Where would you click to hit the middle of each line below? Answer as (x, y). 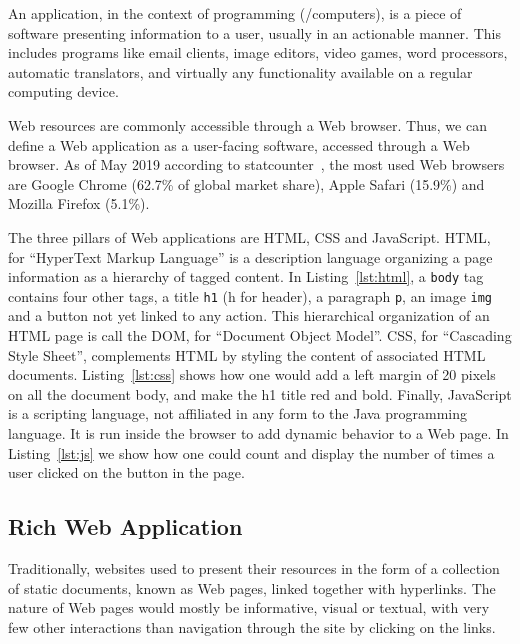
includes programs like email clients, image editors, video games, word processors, (258, 52)
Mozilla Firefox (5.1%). (79, 203)
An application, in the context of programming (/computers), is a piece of (235, 13)
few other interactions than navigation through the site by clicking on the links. (252, 626)
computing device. (63, 91)
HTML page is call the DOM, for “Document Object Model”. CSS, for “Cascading (260, 335)
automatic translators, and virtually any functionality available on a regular (240, 71)
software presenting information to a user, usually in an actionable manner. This (254, 32)
